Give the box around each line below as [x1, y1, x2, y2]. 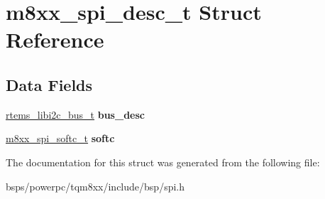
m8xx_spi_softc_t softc [6, 131, 115, 146]
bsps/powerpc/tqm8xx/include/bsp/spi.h [6, 178, 184, 193]
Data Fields [6, 73, 93, 95]
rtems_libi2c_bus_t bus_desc [6, 107, 145, 122]
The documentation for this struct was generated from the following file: [6, 154, 320, 169]
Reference [6, 25, 104, 54]
